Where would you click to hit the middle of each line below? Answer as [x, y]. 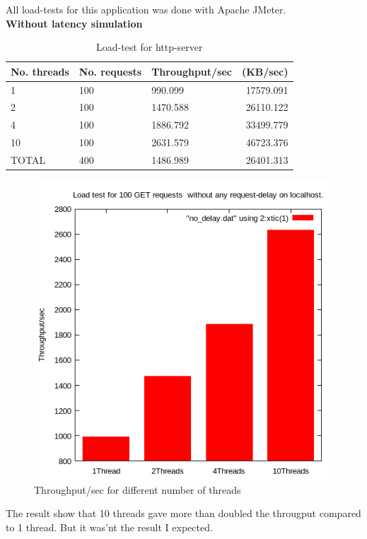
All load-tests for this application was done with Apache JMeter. [146, 9]
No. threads [40, 71]
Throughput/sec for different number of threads [138, 489]
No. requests [110, 71]
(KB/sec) [265, 71]
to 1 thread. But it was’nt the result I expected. [109, 527]
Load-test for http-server [149, 47]
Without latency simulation [74, 23]
